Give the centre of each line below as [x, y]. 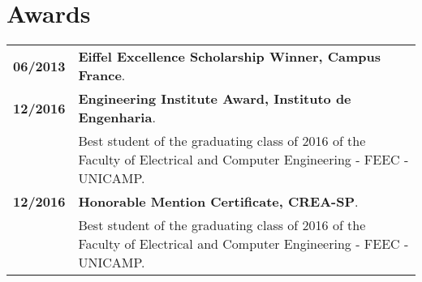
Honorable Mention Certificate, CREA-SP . [218, 202]
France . [102, 75]
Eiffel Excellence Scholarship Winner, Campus [230, 57]
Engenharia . [117, 117]
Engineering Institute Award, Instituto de [215, 99]
